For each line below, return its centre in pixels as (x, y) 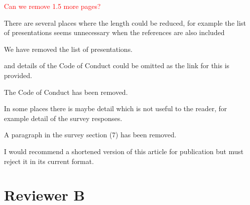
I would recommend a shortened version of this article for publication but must (124, 151)
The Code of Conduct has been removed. (66, 92)
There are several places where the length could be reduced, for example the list (125, 22)
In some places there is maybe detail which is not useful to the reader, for (116, 108)
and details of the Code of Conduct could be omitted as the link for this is (117, 65)
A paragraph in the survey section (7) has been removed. (90, 135)
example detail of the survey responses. (63, 118)
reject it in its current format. (49, 161)
